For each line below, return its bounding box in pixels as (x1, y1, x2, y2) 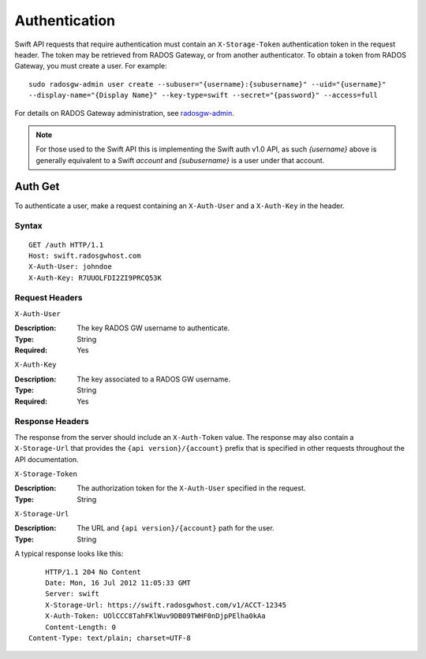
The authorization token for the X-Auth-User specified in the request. (77, 483, 306, 493)
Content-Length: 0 (44, 623, 117, 631)
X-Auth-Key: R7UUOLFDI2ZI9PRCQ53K (28, 273, 162, 282)
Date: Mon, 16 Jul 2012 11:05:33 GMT (44, 579, 191, 587)
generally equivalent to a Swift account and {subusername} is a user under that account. (35, 155, 325, 165)
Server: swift (44, 590, 100, 598)
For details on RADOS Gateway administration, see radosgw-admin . (14, 108, 234, 117)
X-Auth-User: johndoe (28, 262, 112, 271)
